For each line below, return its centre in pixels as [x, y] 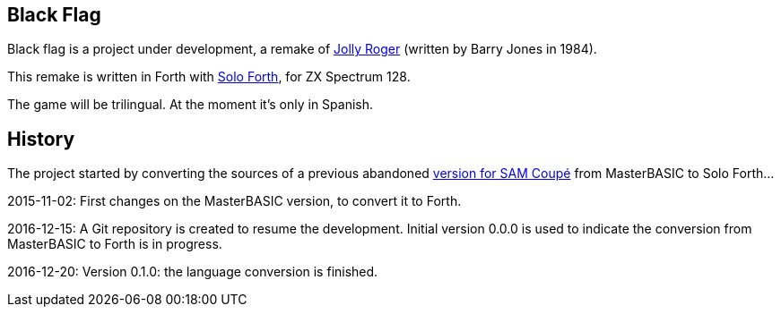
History [41, 139]
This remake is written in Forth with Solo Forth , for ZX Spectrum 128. [209, 77]
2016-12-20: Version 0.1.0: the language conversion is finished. [193, 272]
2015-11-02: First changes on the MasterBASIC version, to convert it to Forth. [234, 201]
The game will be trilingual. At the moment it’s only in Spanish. [191, 105]
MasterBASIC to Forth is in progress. [115, 244]
